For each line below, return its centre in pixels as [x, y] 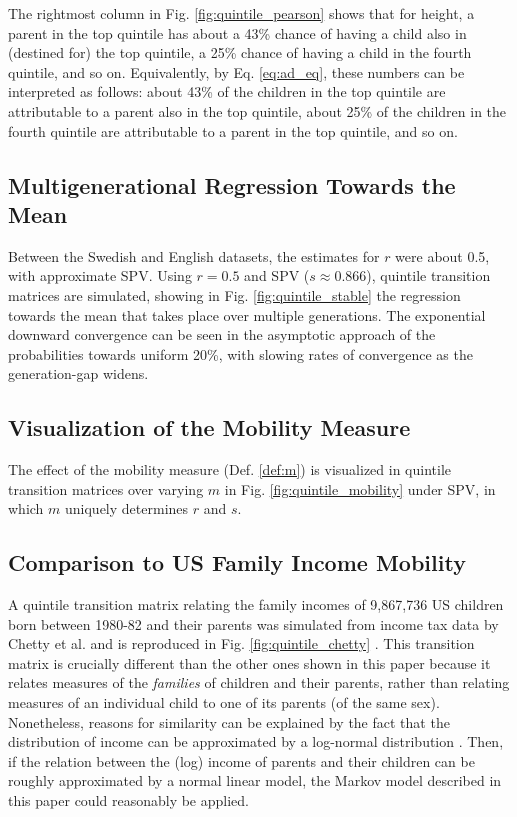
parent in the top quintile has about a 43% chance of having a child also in [237, 32]
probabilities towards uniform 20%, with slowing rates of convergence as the [240, 353]
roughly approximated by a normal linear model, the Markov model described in [255, 780]
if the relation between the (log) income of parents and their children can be [241, 760]
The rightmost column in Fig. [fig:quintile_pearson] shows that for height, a [241, 13]
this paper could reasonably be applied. [128, 800]
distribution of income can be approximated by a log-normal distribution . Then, [256, 741]
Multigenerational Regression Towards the [232, 184]
